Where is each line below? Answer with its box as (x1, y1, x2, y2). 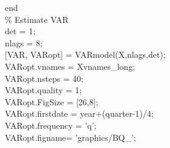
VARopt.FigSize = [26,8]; (5, 95, 98, 108)
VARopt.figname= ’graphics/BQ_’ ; (5, 131, 136, 143)
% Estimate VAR (5, 13, 69, 25)
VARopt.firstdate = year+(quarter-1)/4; (5, 107, 154, 120)
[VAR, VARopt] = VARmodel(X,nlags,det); (5, 48, 166, 61)
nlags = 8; (5, 36, 43, 49)
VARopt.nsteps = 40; (5, 72, 84, 84)
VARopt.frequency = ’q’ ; (5, 119, 96, 131)
